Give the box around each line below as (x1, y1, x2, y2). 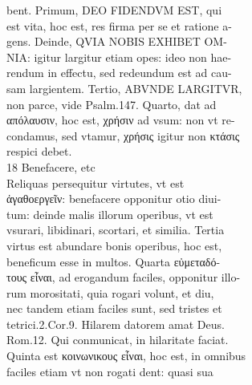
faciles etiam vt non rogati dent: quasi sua (6, 363, 213, 379)
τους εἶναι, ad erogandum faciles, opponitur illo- (6, 269, 241, 286)
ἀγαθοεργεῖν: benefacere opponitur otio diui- (6, 190, 222, 207)
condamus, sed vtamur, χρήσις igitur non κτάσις (6, 127, 240, 144)
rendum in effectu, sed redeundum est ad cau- (6, 64, 232, 81)
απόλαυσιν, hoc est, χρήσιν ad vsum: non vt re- (6, 111, 235, 128)
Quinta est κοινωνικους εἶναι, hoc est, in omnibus (6, 347, 246, 364)
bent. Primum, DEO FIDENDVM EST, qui (6, 2, 222, 18)
